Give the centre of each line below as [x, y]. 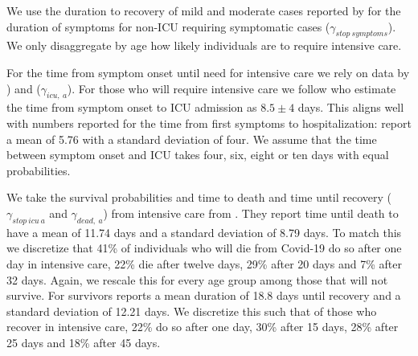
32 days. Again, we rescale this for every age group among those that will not [197, 279]
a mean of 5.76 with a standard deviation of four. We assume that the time [192, 139]
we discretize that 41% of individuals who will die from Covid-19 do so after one [204, 248]
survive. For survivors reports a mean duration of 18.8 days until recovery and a [204, 295]
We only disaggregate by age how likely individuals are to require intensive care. [204, 45]
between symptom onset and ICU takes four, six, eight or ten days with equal [198, 155]
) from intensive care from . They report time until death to [251, 213]
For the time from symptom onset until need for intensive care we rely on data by [208, 72]
